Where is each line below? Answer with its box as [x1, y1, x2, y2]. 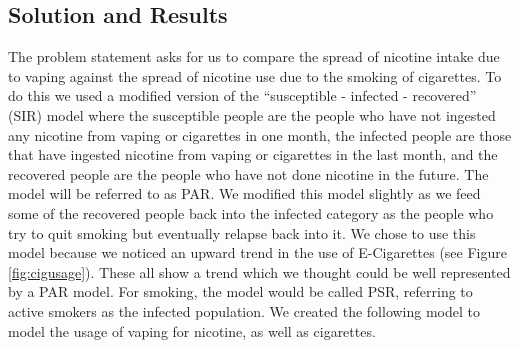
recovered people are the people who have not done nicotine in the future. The [8, 163, 489, 184]
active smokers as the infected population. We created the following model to [8, 300, 481, 321]
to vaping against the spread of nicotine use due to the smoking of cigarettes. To [8, 65, 502, 86]
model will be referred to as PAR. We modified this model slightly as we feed [8, 183, 481, 204]
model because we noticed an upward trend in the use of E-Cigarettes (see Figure [8, 242, 507, 263]
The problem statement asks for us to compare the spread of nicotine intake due [8, 46, 500, 67]
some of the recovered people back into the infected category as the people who [8, 202, 494, 223]
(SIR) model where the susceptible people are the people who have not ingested [8, 104, 496, 125]
